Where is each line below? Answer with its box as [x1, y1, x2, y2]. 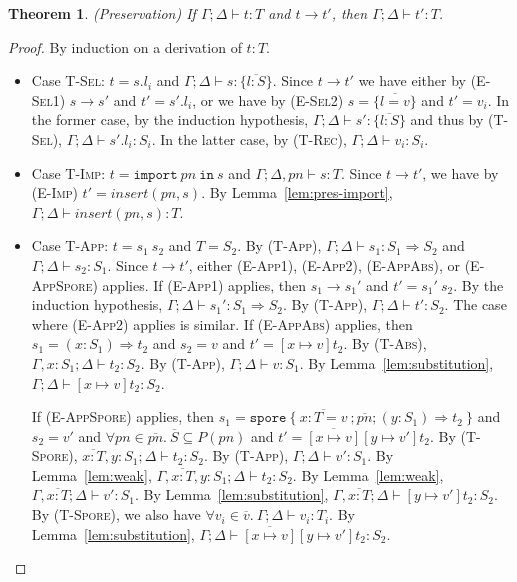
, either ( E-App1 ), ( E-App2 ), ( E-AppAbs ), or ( [188, 254, 471, 275]
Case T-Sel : [31, 70, 105, 91]
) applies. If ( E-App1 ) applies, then [92, 274, 306, 295]
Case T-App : [31, 235, 109, 256]
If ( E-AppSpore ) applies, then [31, 406, 215, 427]
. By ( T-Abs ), [343, 333, 427, 354]
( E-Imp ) [31, 182, 78, 203]
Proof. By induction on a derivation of [8, 36, 242, 57]
